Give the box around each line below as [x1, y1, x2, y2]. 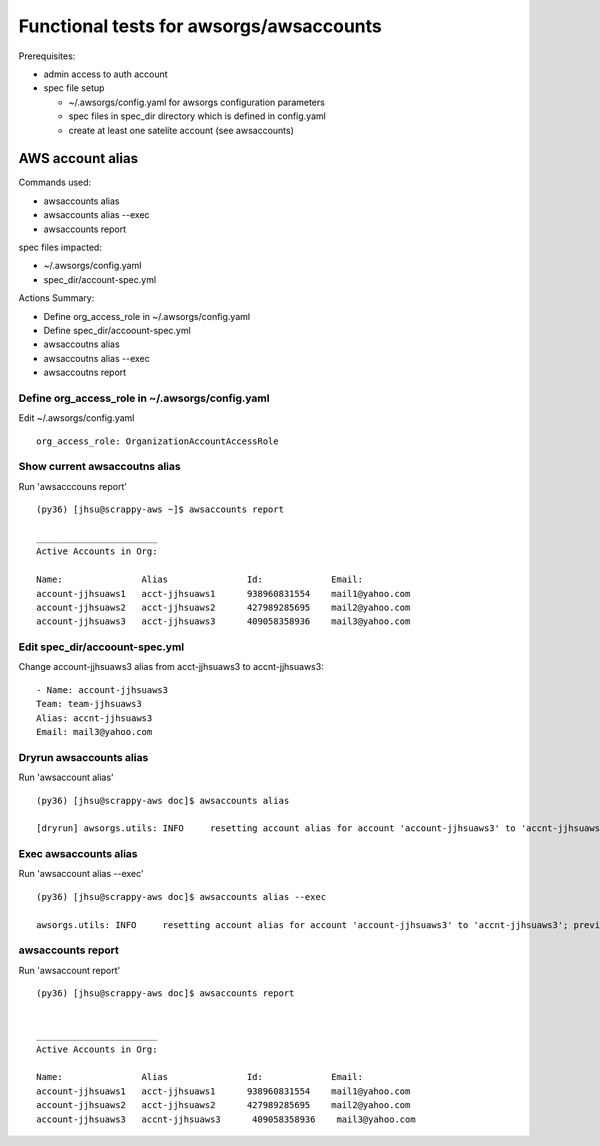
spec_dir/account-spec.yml [43, 273, 157, 285]
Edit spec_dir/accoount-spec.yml [18, 640, 185, 654]
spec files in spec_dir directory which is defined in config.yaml [68, 110, 327, 122]
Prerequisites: [18, 50, 76, 62]
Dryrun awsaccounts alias [18, 750, 149, 764]
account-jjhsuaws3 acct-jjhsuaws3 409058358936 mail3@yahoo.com [36, 616, 411, 627]
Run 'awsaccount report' [18, 964, 121, 976]
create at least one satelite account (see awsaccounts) [68, 124, 295, 136]
